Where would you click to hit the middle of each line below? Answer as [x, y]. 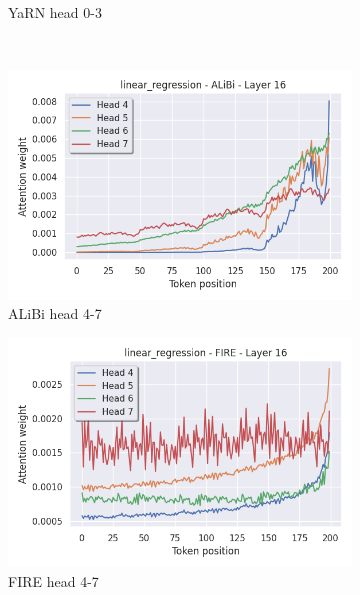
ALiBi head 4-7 [55, 313]
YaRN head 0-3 [55, 12]
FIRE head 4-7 [53, 580]
